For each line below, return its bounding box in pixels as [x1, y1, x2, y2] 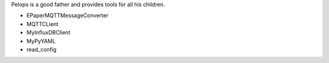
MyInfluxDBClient [26, 29, 71, 36]
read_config [26, 45, 57, 53]
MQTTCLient [26, 20, 59, 27]
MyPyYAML [26, 37, 56, 45]
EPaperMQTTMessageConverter [26, 12, 109, 19]
